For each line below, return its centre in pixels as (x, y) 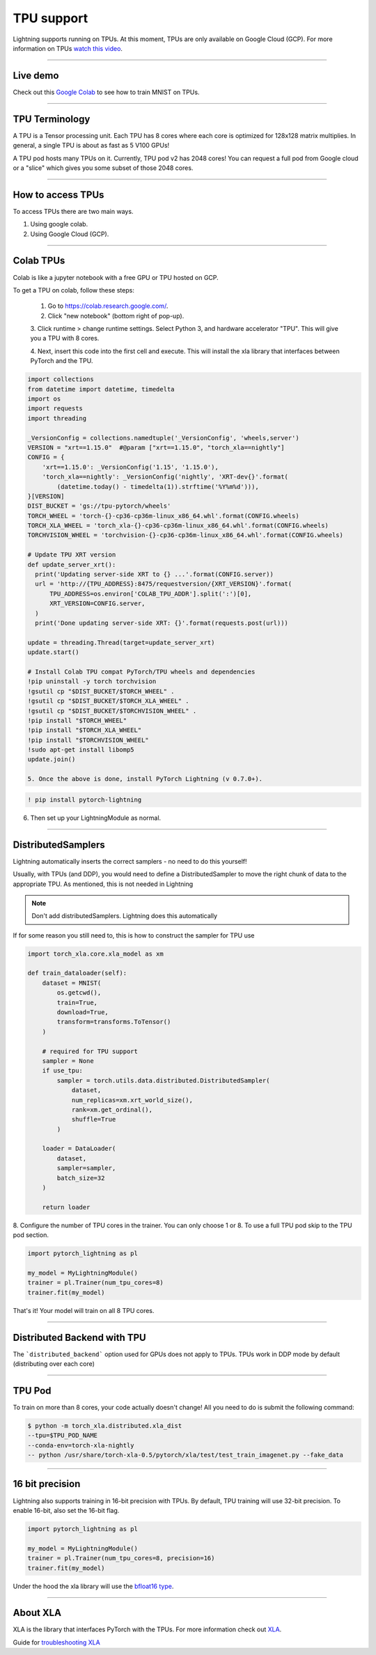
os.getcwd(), (79, 993)
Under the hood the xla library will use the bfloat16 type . (93, 1586)
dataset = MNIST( (72, 983)
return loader (66, 1207)
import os (44, 399)
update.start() (53, 652)
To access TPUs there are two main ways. (73, 211)
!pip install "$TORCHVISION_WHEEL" (88, 740)
